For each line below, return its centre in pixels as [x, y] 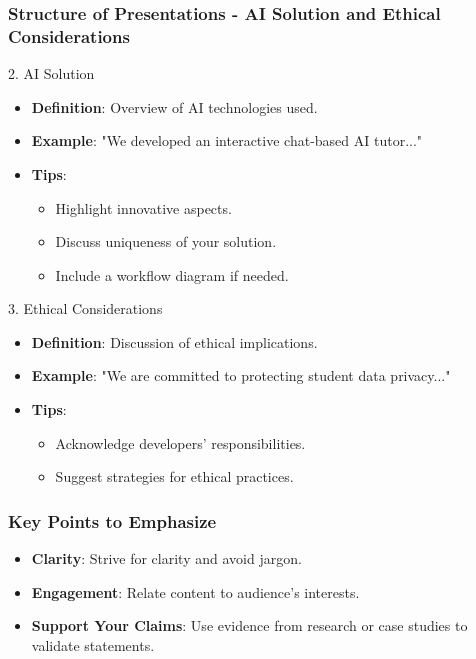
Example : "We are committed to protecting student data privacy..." [241, 375]
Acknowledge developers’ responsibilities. [180, 442]
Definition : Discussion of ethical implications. [174, 341]
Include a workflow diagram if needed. [172, 274]
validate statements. [93, 644]
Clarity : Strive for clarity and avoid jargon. [166, 558]
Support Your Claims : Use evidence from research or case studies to [249, 625]
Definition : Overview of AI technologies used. [174, 106]
